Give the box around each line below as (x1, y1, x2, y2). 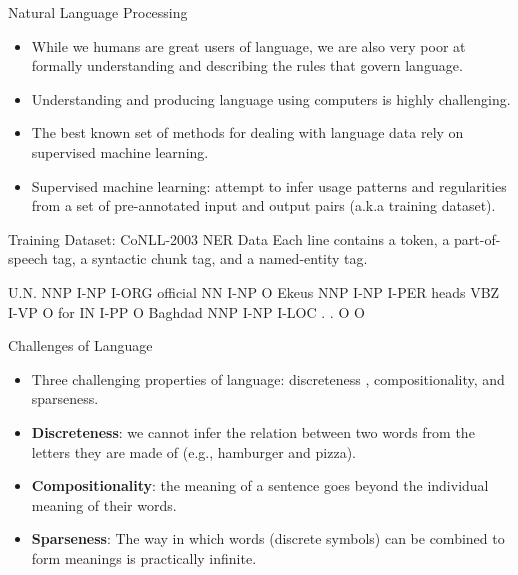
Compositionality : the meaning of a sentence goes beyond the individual (31, 475, 489, 496)
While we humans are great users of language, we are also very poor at (31, 35, 466, 56)
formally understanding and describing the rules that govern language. (31, 55, 463, 76)
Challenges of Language (8, 335, 153, 356)
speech (8, 248, 48, 269)
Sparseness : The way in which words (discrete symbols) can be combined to (31, 528, 505, 549)
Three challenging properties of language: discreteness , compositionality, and (31, 368, 505, 389)
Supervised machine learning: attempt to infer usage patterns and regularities (31, 175, 507, 196)
